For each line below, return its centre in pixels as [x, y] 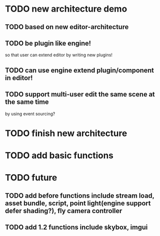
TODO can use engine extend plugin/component [80, 70]
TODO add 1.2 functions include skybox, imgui [76, 227]
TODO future [31, 178]
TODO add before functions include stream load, [80, 195]
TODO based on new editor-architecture [67, 27]
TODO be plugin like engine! [48, 43]
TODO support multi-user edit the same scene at [80, 94]
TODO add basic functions [59, 155]
